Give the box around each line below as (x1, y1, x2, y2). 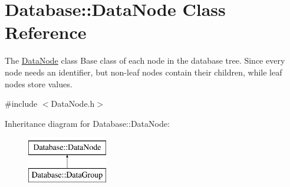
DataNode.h (51, 97, 95, 110)
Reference (5, 20, 87, 44)
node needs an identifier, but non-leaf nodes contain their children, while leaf (5, 65, 282, 78)
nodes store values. (5, 77, 72, 90)
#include (5, 97, 38, 110)
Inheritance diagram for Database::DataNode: (5, 117, 170, 129)
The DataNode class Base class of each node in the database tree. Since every (5, 54, 285, 67)
